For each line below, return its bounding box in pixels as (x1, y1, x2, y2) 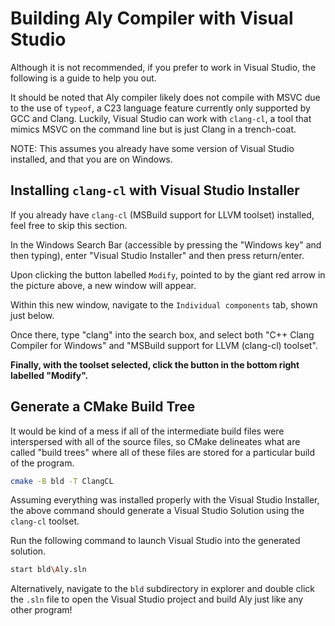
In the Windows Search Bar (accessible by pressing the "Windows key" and (10, 238, 322, 251)
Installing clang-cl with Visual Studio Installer (10, 182, 300, 199)
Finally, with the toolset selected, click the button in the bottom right (10, 358, 300, 371)
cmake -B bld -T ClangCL (10, 476, 114, 486)
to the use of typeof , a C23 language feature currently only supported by (10, 102, 311, 114)
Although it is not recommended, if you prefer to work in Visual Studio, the (10, 61, 317, 73)
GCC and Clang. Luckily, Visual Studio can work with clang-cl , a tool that (10, 112, 312, 124)
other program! (10, 604, 73, 616)
